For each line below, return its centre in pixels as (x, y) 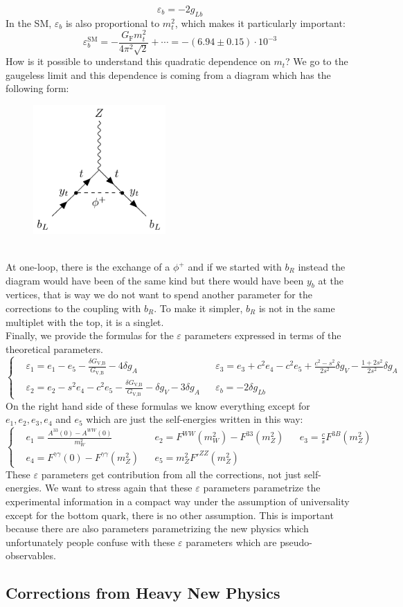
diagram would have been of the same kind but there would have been (155, 280)
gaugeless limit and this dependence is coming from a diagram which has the (168, 74)
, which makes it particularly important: (260, 22)
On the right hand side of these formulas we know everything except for (158, 405)
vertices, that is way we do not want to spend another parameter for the (159, 295)
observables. (31, 555)
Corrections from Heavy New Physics (143, 593)
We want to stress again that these (118, 488)
